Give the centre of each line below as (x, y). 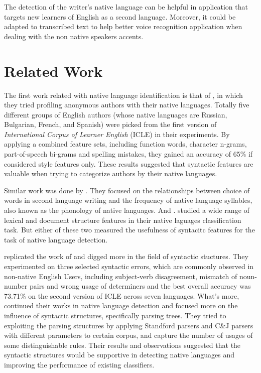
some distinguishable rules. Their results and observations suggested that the (122, 345)
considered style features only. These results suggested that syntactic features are (129, 163)
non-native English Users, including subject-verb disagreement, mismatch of (121, 276)
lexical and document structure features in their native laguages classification (123, 220)
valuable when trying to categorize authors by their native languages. (111, 173)
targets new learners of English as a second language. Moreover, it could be (120, 16)
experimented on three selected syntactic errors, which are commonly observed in (129, 266)
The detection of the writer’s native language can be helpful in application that (126, 7)
